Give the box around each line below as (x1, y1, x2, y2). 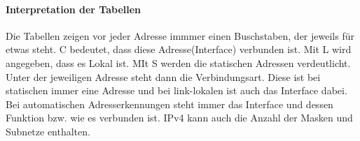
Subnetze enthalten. (6, 124, 90, 138)
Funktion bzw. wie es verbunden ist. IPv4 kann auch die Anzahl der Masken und (6, 110, 353, 125)
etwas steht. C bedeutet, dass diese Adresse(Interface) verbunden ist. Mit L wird (6, 42, 352, 57)
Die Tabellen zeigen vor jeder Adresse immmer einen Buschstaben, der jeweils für (6, 28, 354, 43)
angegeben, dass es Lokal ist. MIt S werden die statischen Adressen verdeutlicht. (6, 55, 351, 70)
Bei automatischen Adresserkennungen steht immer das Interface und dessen (6, 96, 333, 111)
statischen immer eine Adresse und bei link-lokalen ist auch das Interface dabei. (6, 83, 347, 98)
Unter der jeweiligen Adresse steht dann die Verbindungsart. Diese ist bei (6, 69, 321, 84)
